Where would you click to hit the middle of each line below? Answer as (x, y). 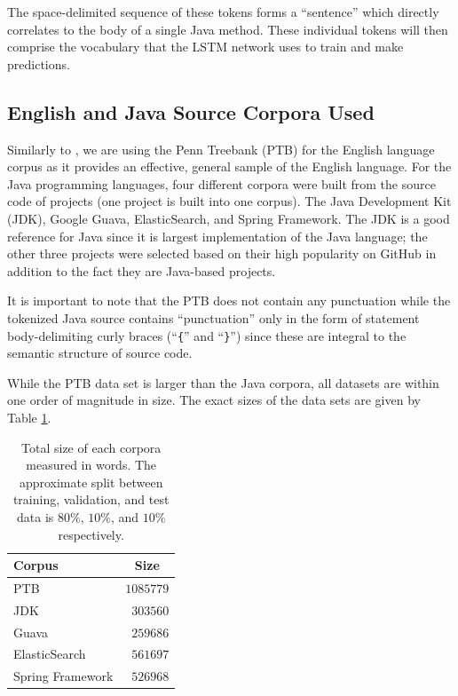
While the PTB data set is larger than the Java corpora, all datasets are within (223, 382)
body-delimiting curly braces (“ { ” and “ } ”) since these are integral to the (207, 335)
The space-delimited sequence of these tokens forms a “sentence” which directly (223, 12)
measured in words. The (91, 465)
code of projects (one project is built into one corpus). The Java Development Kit (229, 201)
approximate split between (91, 482)
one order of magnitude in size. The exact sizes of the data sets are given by (214, 400)
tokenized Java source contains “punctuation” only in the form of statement (213, 317)
